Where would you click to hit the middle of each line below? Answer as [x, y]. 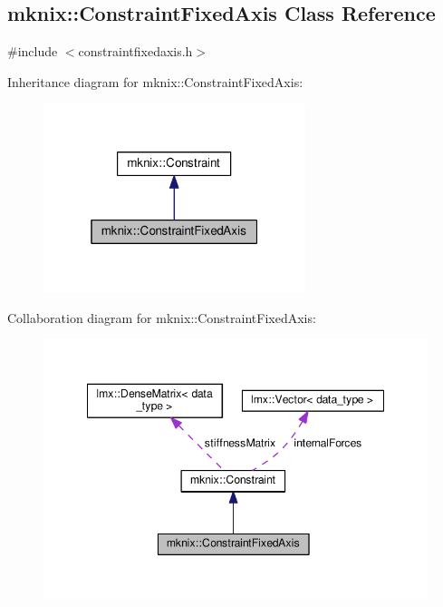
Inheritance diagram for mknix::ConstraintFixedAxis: [155, 81]
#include [33, 51]
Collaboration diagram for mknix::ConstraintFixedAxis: [162, 317]
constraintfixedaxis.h [135, 51]
